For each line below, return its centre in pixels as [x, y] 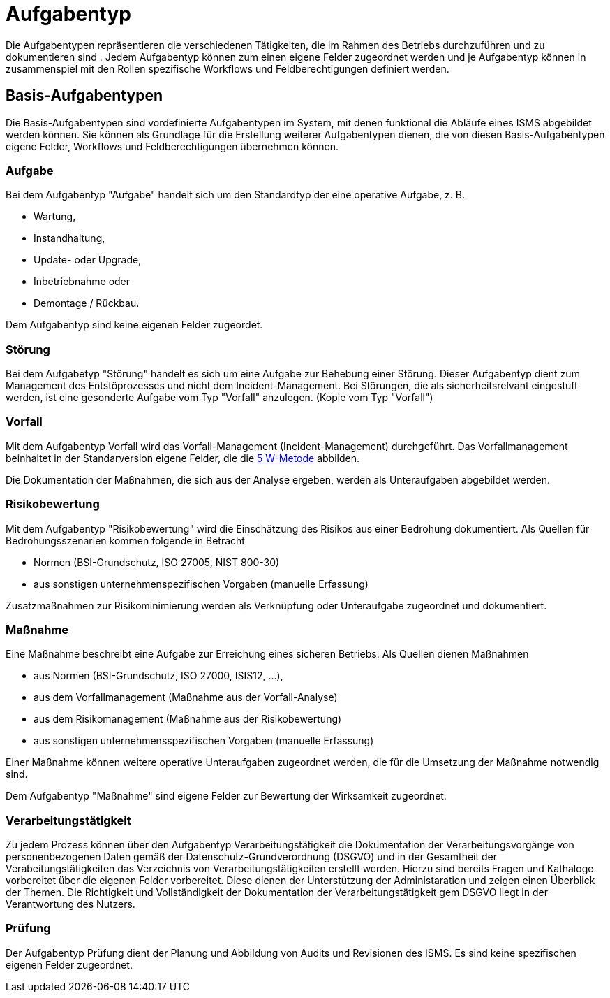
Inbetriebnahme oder [82, 282]
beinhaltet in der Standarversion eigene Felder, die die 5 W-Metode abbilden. [183, 458]
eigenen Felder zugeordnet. [69, 964]
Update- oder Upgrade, [88, 260]
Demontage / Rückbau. [87, 303]
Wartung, [55, 217]
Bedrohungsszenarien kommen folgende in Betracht [125, 540]
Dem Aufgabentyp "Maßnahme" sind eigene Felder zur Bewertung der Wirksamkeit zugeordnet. [226, 796]
